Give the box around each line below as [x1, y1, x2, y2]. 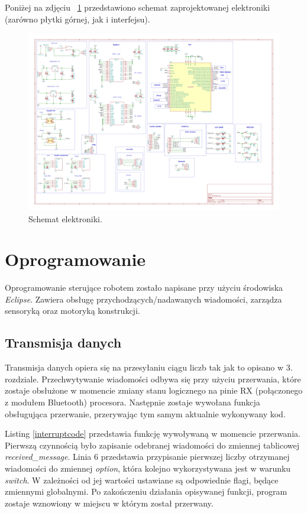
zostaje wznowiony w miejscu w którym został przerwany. [5, 496, 214, 509]
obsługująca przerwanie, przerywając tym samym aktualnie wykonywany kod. [5, 407, 286, 420]
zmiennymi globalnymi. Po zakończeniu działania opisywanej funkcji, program [5, 485, 287, 498]
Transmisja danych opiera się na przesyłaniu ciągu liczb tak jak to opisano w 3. [5, 361, 293, 374]
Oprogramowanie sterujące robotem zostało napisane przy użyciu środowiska [5, 281, 283, 294]
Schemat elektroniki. [28, 212, 102, 225]
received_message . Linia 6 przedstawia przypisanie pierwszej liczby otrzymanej [5, 450, 290, 463]
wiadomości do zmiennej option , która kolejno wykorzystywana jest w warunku [5, 462, 291, 475]
